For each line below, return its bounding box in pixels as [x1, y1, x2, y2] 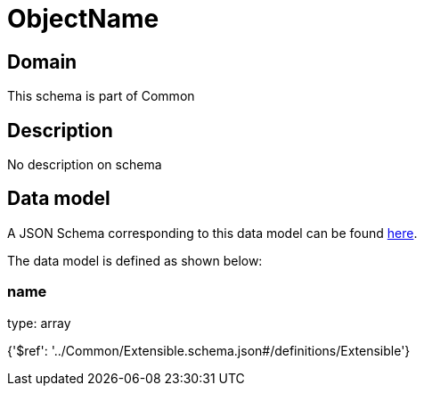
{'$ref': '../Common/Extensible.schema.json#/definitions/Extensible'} [7, 342, 411, 358]
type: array [7, 315, 71, 331]
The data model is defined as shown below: [7, 252, 263, 268]
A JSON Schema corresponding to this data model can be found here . [7, 225, 418, 241]
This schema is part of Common [7, 88, 195, 104]
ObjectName [7, 4, 159, 34]
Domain [7, 50, 77, 73]
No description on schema [7, 157, 162, 173]
